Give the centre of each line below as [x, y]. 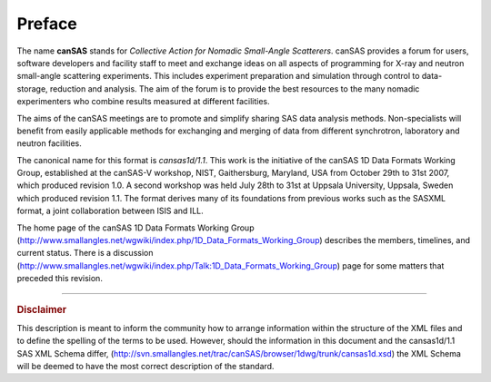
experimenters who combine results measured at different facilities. [143, 102]
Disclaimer [42, 309]
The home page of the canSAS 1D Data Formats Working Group [135, 228]
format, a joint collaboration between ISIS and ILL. [110, 211]
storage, [33, 88]
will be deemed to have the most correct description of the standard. [145, 367]
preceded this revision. [60, 279]
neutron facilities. [49, 143]
